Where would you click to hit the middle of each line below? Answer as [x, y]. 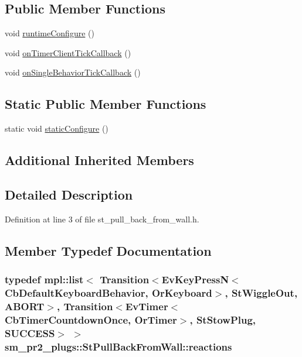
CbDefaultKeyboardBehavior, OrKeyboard [108, 292]
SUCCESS [30, 333]
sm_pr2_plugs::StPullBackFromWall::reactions [118, 346]
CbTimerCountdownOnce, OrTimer [91, 319]
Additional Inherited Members [99, 160]
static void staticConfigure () [57, 128]
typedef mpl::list [44, 279]
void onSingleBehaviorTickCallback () [73, 72]
